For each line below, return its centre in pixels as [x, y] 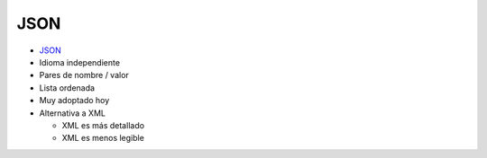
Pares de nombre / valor [84, 75]
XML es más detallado [103, 125]
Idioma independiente [80, 62]
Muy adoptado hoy [74, 101]
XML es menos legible [103, 138]
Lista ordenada [67, 88]
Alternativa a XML [72, 113]
